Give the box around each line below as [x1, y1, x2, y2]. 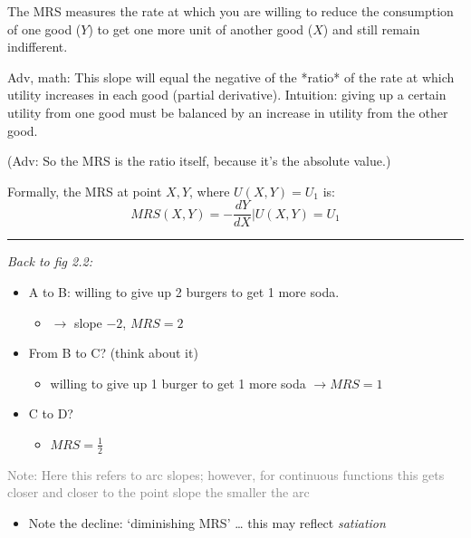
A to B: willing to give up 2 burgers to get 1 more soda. [28, 283, 340, 301]
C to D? [28, 404, 73, 423]
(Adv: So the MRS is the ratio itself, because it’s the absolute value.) [7, 151, 391, 170]
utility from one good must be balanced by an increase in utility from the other [7, 102, 448, 121]
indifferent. [7, 37, 68, 56]
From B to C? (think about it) [28, 343, 198, 362]
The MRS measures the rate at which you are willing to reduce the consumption [7, 2, 454, 20]
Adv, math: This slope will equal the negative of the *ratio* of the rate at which [7, 67, 455, 86]
